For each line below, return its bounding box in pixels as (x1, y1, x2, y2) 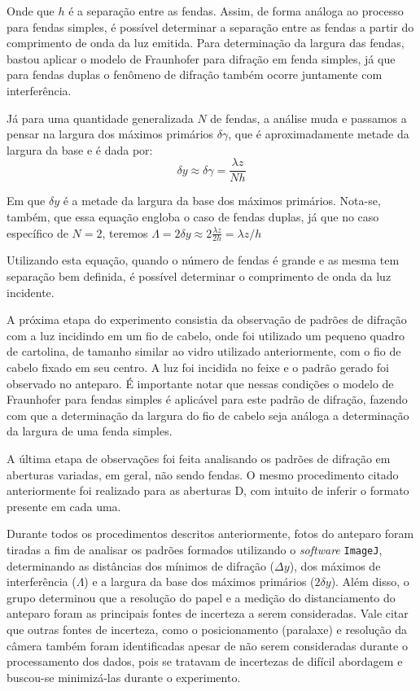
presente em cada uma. (7, 497, 121, 514)
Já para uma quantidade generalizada (7, 109, 194, 126)
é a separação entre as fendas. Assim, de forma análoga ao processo (68, 2, 404, 19)
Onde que (7, 2, 55, 19)
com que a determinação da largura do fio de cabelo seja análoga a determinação (7, 406, 409, 423)
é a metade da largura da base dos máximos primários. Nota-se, (63, 192, 381, 209)
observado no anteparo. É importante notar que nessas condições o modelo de (7, 374, 394, 391)
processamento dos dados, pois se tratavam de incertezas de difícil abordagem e (7, 653, 403, 670)
